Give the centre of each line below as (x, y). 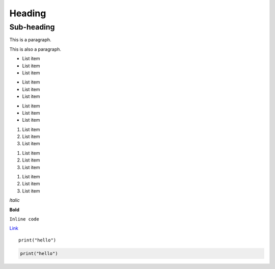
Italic (15, 200)
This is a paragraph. (30, 40)
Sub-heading (32, 27)
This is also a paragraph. (35, 49)
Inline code (24, 219)
